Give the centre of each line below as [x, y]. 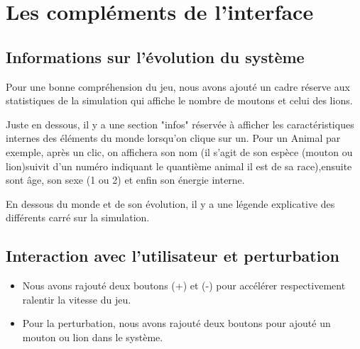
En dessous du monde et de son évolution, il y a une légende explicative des [170, 203]
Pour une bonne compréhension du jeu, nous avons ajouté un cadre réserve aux [178, 86]
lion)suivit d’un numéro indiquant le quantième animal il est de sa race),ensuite [179, 166]
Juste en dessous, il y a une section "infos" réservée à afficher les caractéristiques [180, 124]
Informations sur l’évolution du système [155, 56]
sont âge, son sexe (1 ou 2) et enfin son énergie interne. [125, 180]
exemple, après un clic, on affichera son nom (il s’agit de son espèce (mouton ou [179, 151]
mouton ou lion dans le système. [93, 337]
